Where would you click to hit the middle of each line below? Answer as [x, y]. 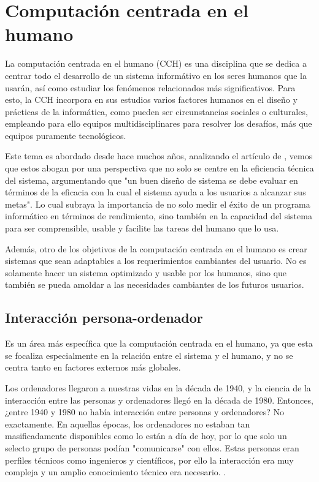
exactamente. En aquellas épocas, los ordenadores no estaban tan [128, 424]
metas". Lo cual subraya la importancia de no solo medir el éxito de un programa [158, 204]
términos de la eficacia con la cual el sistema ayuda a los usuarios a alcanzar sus [156, 192]
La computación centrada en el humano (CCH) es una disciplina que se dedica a [156, 63]
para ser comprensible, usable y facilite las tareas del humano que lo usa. [142, 228]
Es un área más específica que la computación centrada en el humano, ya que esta [159, 343]
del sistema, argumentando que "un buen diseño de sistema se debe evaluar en [152, 180]
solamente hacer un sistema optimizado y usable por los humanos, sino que [146, 272]
